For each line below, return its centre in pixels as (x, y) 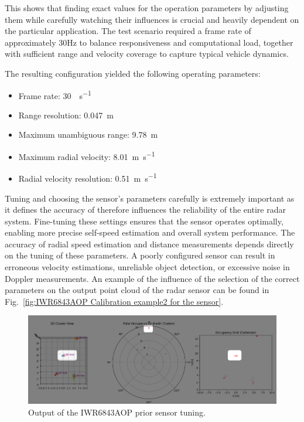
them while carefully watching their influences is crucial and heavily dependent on (152, 19)
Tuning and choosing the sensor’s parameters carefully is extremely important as (150, 198)
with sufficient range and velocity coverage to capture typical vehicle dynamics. (147, 54)
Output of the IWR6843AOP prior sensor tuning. (117, 412)
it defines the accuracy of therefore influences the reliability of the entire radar (145, 210)
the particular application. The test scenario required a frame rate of (128, 31)
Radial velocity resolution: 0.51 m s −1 (88, 177)
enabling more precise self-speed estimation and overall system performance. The (150, 232)
